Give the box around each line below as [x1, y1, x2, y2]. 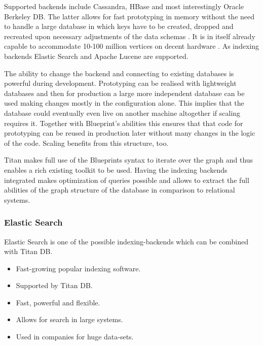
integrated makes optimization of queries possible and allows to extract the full [4, 174, 249, 185]
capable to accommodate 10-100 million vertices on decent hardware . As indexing [4, 41, 259, 51]
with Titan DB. [4, 246, 53, 257]
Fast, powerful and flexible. [16, 297, 100, 307]
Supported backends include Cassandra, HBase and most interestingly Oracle [4, 1, 244, 11]
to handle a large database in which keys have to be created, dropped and [4, 21, 234, 32]
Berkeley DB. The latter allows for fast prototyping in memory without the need [4, 11, 255, 21]
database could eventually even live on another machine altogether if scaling [4, 107, 241, 118]
